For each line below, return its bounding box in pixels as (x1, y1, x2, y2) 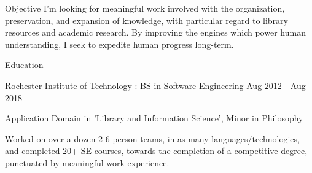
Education (5, 58, 44, 71)
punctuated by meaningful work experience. (5, 156, 170, 169)
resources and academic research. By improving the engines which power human (5, 26, 306, 39)
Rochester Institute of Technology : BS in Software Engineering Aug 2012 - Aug (5, 79, 306, 91)
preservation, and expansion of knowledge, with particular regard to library (5, 13, 288, 26)
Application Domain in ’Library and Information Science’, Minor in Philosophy (5, 112, 303, 125)
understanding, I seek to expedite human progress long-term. (5, 37, 234, 50)
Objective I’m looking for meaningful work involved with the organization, (5, 2, 285, 14)
